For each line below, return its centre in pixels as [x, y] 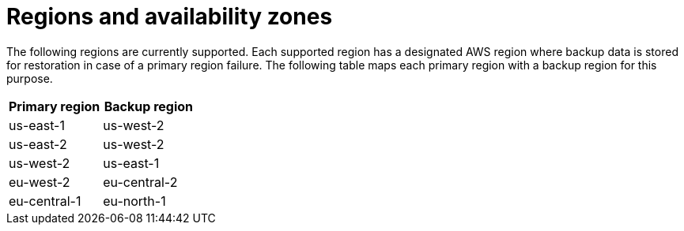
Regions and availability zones [170, 17]
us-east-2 [38, 144]
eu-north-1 [134, 201]
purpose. [30, 78]
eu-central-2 [140, 182]
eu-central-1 [45, 201]
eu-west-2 [40, 182]
